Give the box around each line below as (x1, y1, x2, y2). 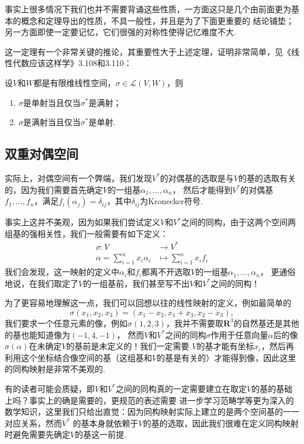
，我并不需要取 (165, 316, 223, 329)
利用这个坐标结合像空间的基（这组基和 (5, 351, 152, 363)
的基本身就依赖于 (72, 417, 139, 429)
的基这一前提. (75, 428, 127, 440)
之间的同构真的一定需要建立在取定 (116, 382, 247, 394)
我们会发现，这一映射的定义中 (5, 266, 119, 278)
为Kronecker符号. (140, 195, 203, 207)
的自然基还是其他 (233, 316, 299, 329)
